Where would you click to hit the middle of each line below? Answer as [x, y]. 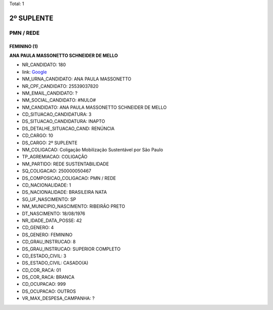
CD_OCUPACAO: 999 [44, 284]
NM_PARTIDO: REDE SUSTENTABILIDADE [65, 164]
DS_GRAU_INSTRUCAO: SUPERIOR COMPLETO [71, 249]
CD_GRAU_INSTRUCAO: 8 [49, 242]
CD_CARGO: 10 [37, 136]
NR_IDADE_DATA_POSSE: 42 [52, 220]
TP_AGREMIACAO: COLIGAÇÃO [55, 157]
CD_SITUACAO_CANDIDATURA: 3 [57, 114]
